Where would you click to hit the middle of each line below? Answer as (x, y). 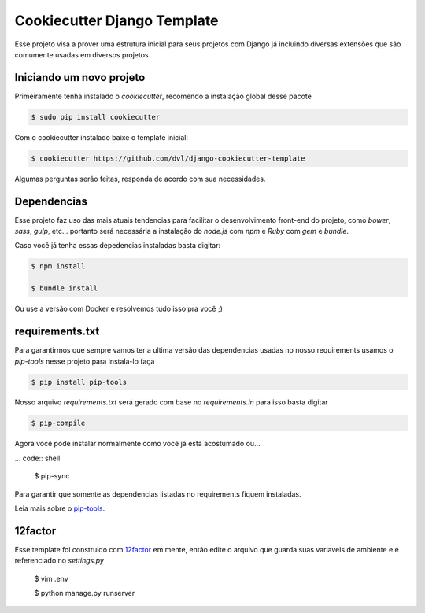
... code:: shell (37, 458)
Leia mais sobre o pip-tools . (60, 508)
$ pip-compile (58, 423)
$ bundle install (65, 288)
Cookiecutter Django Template (116, 20)
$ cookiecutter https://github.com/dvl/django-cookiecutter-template (168, 158)
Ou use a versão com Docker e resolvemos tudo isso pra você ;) (119, 309)
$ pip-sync (52, 476)
